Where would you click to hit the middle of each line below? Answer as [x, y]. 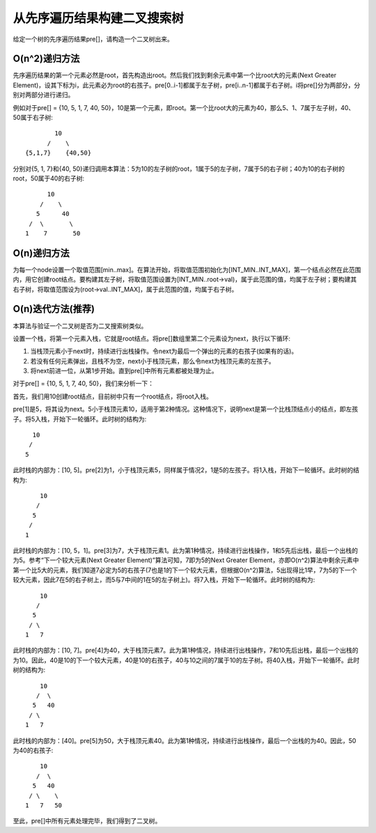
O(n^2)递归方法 [46, 59]
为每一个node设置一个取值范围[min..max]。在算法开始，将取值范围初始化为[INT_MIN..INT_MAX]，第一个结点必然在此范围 [187, 270]
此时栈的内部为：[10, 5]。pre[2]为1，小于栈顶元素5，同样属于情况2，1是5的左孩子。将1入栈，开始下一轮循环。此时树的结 [186, 470]
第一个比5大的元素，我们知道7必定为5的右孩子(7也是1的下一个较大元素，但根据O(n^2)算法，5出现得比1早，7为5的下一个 [185, 570]
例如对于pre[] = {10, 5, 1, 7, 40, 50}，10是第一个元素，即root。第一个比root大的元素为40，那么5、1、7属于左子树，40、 [184, 107]
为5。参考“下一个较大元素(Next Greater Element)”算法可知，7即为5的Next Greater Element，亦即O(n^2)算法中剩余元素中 [186, 560]
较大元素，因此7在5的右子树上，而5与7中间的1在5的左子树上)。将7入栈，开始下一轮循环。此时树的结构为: [164, 580]
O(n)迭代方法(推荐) [54, 309]
